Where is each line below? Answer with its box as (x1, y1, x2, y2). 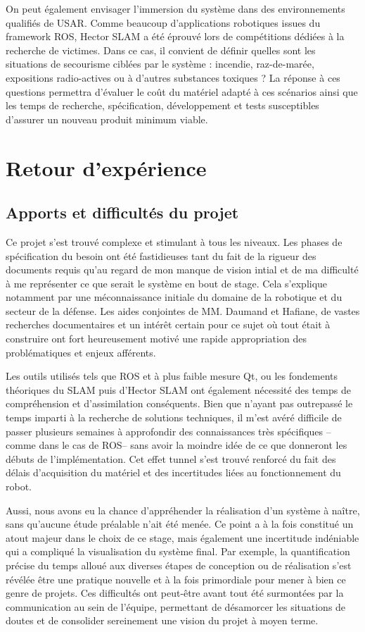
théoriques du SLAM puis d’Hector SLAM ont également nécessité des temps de (6, 382, 351, 397)
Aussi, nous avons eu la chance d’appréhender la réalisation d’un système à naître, (6, 502, 360, 517)
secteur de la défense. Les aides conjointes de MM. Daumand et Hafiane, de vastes (6, 303, 360, 318)
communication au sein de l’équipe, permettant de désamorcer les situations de (6, 599, 346, 614)
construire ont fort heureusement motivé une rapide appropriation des (6, 331, 307, 346)
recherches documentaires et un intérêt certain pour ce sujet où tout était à (6, 317, 331, 332)
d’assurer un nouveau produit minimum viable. (6, 111, 208, 126)
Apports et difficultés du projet (6, 202, 239, 223)
